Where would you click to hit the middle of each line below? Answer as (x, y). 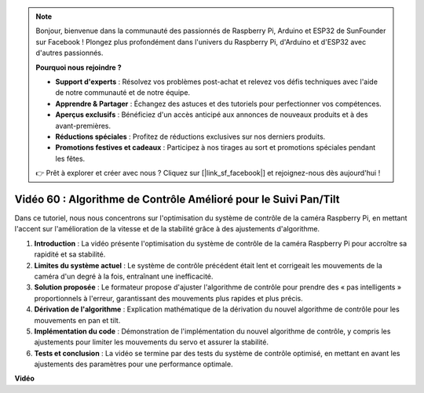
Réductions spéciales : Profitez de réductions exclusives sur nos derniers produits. (190, 136)
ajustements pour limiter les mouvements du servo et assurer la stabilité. (151, 342)
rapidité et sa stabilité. (70, 254)
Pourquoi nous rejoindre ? (79, 67)
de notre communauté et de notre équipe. (123, 93)
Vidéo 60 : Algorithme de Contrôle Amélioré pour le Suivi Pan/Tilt (177, 199)
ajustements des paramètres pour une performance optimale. (133, 364)
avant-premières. (83, 126)
